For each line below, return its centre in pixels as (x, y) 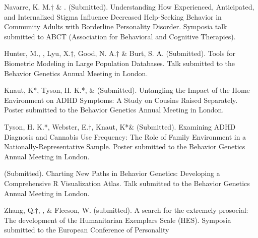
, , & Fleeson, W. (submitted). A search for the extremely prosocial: (143, 210)
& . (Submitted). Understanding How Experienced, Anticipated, (155, 7)
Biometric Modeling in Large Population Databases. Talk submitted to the (120, 63)
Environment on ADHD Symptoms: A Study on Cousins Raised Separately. (121, 100)
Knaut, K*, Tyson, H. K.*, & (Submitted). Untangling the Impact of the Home (127, 90)
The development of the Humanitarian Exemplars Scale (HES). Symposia (118, 220)
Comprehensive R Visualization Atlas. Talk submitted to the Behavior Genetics (127, 183)
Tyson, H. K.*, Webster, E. (46, 126)
